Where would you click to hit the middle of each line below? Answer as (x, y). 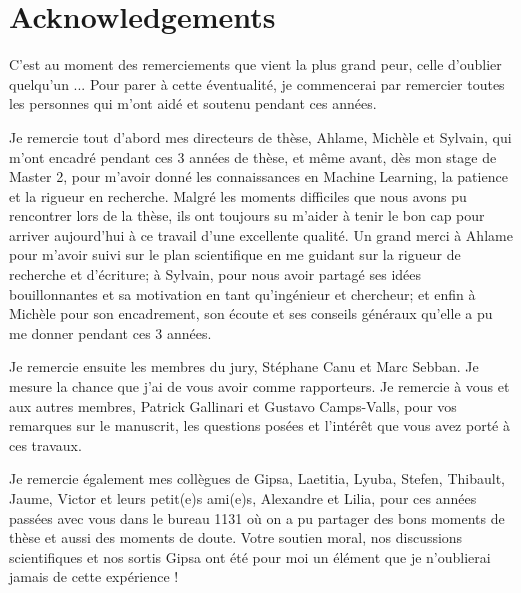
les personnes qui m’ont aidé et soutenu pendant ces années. (193, 103)
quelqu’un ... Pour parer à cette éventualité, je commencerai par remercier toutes (257, 83)
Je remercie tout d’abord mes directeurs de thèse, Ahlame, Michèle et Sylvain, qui (260, 136)
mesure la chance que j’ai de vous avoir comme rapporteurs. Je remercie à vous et (259, 386)
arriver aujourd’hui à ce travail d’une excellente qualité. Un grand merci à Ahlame (261, 234)
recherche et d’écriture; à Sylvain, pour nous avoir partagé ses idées (215, 274)
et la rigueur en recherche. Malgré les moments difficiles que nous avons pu (238, 195)
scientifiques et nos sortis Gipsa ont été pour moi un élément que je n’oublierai (250, 556)
